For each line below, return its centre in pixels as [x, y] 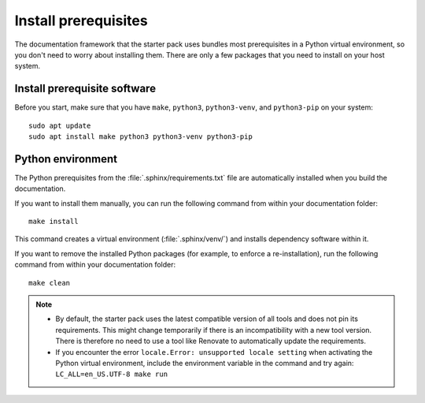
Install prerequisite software [85, 89]
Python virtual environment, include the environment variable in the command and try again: [205, 363]
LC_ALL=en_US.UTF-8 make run [112, 374]
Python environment [66, 159]
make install [54, 222]
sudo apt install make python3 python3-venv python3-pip [141, 137]
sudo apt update [60, 125]
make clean [50, 283]
